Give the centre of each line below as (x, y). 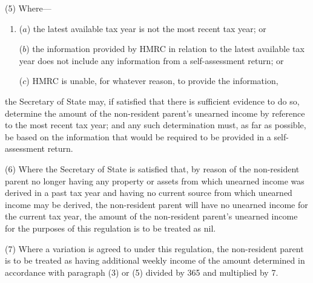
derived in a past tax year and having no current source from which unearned (149, 193)
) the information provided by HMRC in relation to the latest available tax (165, 49)
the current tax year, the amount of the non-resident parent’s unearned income (151, 216)
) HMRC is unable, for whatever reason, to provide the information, (152, 81)
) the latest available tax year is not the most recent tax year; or (147, 28)
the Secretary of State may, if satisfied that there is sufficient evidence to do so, (152, 101)
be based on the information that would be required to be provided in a (138, 136)
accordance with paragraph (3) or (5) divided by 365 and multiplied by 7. (142, 272)
